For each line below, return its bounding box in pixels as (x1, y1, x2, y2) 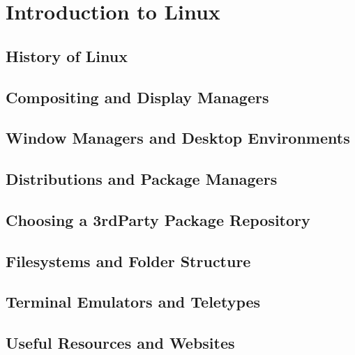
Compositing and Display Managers (6, 86, 269, 107)
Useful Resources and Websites (6, 332, 235, 354)
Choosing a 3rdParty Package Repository (6, 209, 310, 230)
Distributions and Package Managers (6, 168, 278, 190)
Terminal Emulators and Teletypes (6, 291, 261, 312)
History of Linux (6, 45, 128, 66)
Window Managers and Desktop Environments (6, 127, 350, 149)
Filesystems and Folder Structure (6, 250, 251, 271)
